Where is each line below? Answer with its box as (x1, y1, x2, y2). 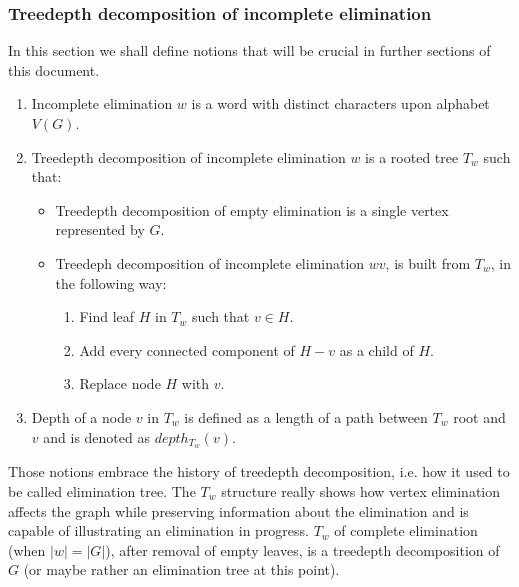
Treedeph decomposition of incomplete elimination (55, 252, 365, 273)
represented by (55, 219, 145, 240)
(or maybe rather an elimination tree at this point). (23, 559, 340, 580)
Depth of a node (31, 406, 132, 427)
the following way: (55, 272, 167, 293)
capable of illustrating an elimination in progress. (8, 520, 309, 541)
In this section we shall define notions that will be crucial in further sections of (8, 40, 491, 61)
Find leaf (79, 306, 135, 327)
